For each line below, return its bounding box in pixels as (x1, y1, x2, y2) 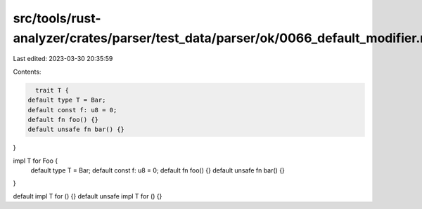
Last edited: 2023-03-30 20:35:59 (13, 55, 113, 63)
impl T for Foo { (13, 156, 58, 165)
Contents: (13, 67, 41, 76)
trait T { (35, 86, 70, 94)
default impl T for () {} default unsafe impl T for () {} (13, 191, 162, 200)
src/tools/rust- (13, 11, 101, 26)
